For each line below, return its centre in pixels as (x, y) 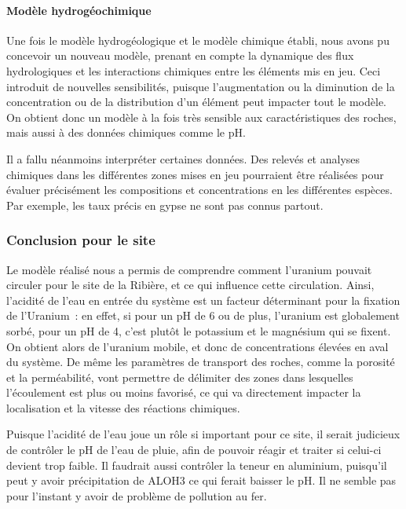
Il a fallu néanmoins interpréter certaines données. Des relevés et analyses (183, 158)
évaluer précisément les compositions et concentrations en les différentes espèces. (199, 190)
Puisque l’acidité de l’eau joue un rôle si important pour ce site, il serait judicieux (203, 434)
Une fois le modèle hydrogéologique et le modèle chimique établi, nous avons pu (198, 40)
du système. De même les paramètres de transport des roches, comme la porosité (201, 362)
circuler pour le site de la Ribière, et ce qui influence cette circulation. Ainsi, (190, 285)
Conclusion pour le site (81, 240)
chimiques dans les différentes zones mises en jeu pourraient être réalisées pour (195, 174)
